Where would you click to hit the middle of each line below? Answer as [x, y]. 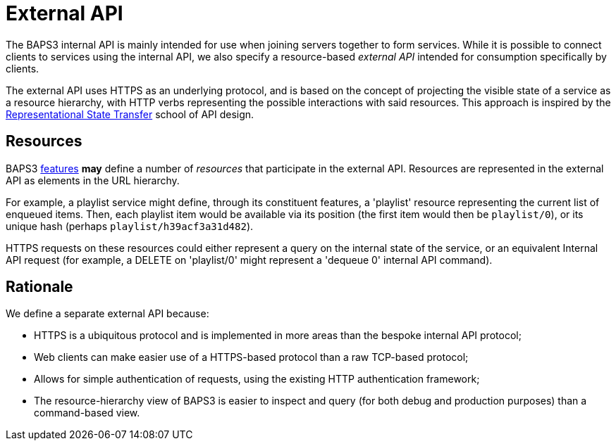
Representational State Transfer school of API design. [130, 114]
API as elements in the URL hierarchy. [93, 180]
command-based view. [87, 413]
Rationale [39, 287]
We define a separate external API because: [107, 314]
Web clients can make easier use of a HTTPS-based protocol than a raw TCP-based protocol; [251, 357]
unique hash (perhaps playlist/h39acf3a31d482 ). [130, 226]
